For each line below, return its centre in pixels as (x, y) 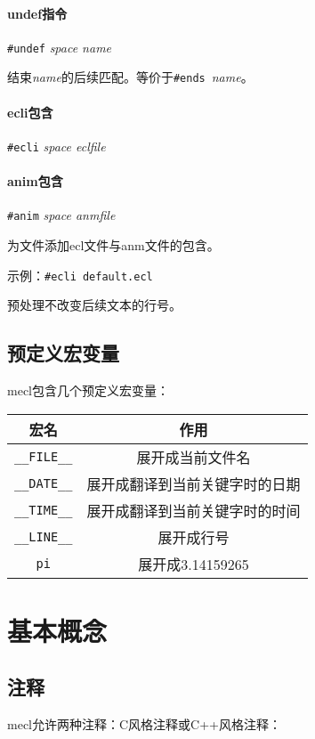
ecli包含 (30, 112)
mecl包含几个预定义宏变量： (88, 390)
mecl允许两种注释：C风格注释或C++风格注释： (144, 724)
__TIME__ (44, 510)
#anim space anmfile (61, 215)
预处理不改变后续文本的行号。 (94, 305)
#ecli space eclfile (57, 146)
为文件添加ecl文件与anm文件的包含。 (113, 245)
